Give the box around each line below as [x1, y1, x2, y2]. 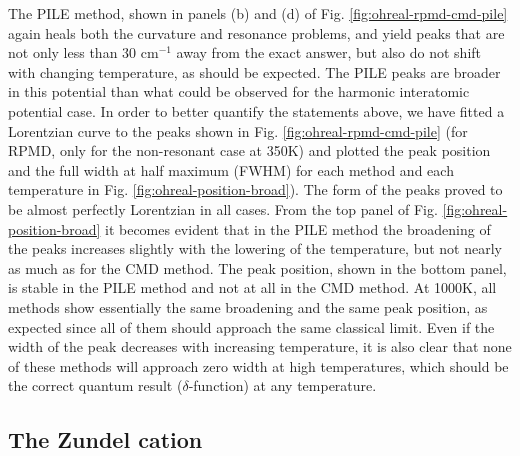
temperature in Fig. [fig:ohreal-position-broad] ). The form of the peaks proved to [8, 179, 503, 200]
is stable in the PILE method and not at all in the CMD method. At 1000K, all [8, 277, 497, 298]
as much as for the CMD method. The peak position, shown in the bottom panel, [8, 257, 507, 278]
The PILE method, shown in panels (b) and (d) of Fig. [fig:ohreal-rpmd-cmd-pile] [8, 3, 508, 23]
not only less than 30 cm [8, 42, 159, 63]
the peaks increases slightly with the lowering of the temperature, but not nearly [8, 238, 503, 259]
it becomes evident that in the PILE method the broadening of [104, 218, 491, 239]
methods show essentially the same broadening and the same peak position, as [8, 296, 488, 317]
